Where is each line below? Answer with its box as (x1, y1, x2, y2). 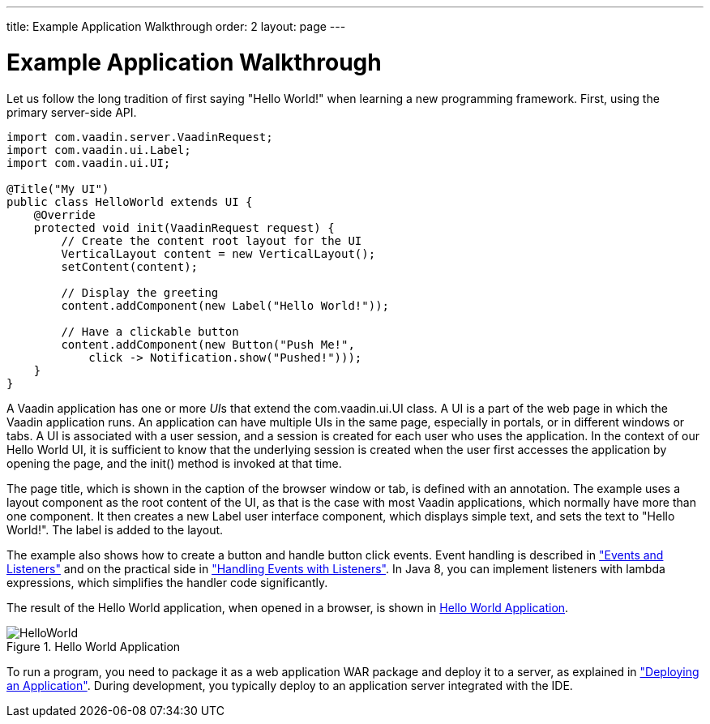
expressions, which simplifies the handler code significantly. (6, 575, 328, 589)
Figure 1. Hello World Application (6, 639, 181, 653)
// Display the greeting (61, 285, 219, 299)
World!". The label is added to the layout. (6, 522, 224, 537)
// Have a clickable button (61, 324, 239, 338)
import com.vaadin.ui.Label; (6, 143, 191, 156)
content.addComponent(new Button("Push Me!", (61, 337, 355, 351)
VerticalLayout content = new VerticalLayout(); (61, 246, 376, 260)
